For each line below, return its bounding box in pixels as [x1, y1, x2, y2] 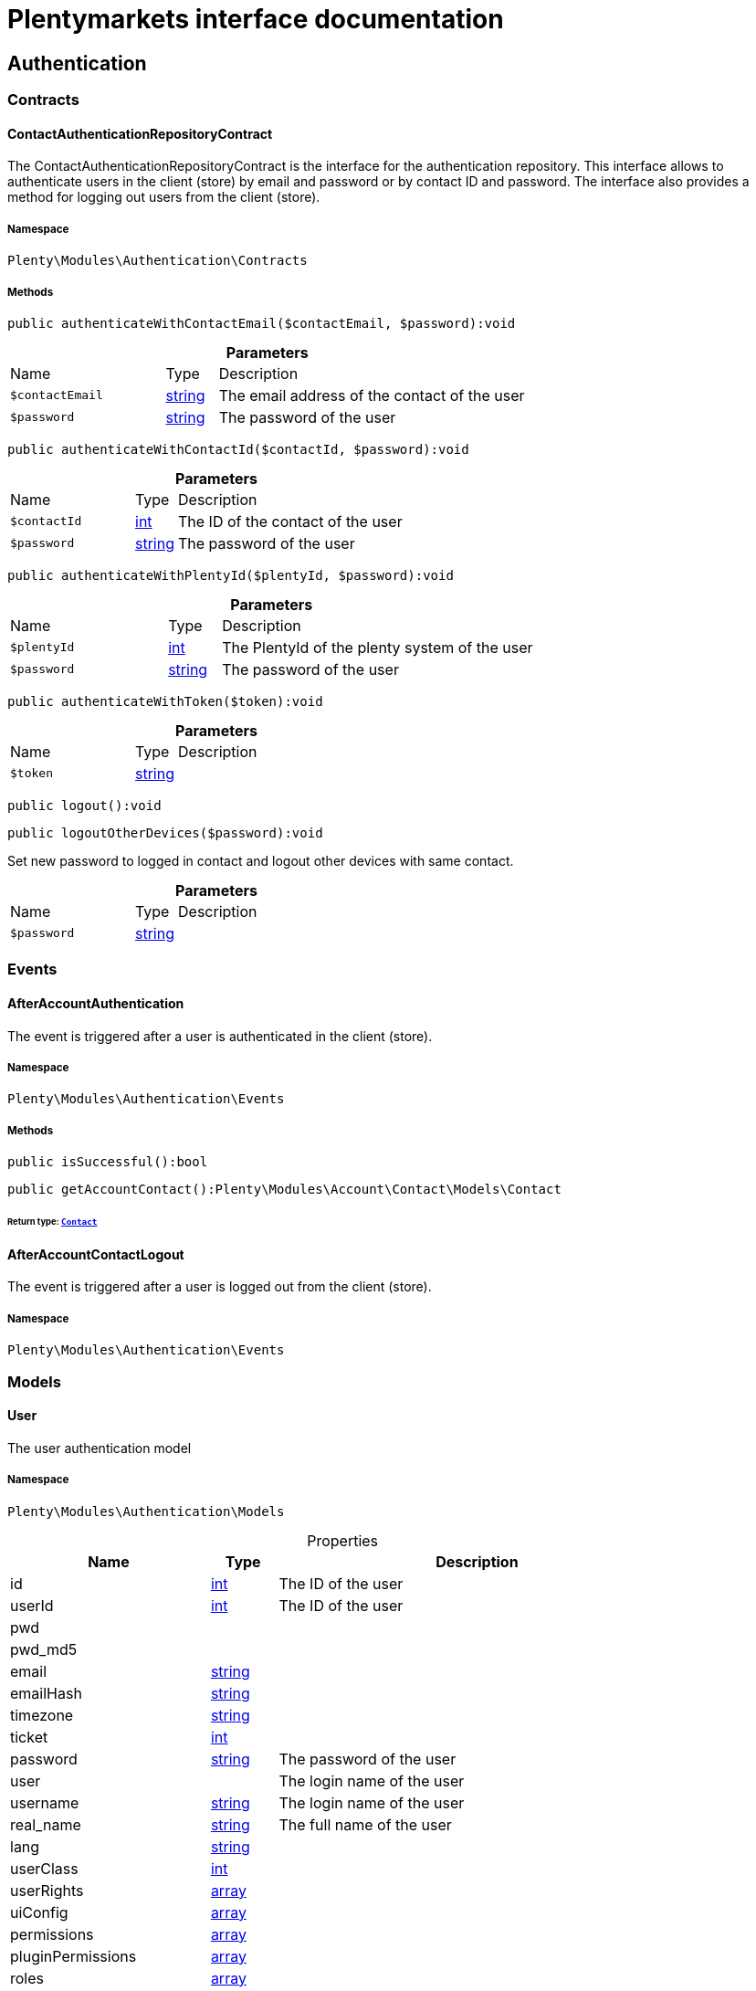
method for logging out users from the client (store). [7, 189, 320, 205]
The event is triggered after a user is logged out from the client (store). [7, 1279, 432, 1295]
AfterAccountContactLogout [7, 1246, 184, 1262]
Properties [307, 1531, 379, 1550]
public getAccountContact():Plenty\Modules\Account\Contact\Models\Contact [7, 1182, 562, 1197]
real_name [10, 1815, 81, 1834]
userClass [10, 1859, 79, 1878]
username [10, 1793, 79, 1812]
